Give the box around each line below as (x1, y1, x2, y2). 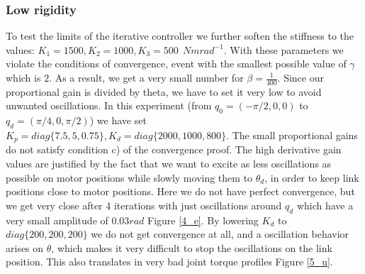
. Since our (277, 70, 324, 84)
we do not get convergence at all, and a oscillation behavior (91, 226, 349, 241)
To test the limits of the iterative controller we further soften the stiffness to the (6, 28, 354, 43)
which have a (296, 197, 354, 212)
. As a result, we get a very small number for (49, 70, 244, 84)
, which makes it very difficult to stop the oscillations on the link (51, 240, 332, 255)
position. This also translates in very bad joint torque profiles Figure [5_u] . (6, 254, 333, 269)
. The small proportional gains (226, 128, 358, 143)
